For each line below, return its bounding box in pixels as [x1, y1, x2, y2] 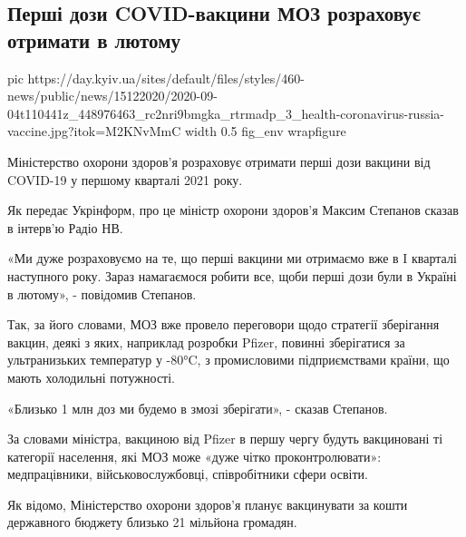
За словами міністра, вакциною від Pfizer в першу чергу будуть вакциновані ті [7, 429, 443, 448]
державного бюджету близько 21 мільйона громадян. [7, 513, 297, 532]
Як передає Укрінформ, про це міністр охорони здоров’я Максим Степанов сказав [7, 200, 459, 220]
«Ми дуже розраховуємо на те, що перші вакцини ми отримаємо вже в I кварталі [7, 249, 457, 268]
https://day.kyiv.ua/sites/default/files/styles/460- [27, 68, 305, 87]
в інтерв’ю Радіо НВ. [7, 218, 123, 237]
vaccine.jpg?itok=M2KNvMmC [7, 122, 181, 141]
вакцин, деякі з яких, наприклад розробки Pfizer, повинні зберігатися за [7, 332, 405, 351]
